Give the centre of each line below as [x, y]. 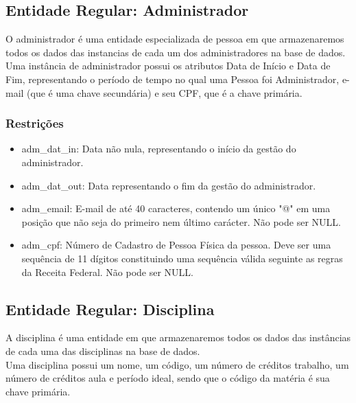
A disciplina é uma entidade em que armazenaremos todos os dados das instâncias [178, 337]
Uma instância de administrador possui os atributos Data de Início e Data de [168, 66]
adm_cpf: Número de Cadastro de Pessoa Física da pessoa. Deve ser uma [176, 245]
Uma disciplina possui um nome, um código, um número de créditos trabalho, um [177, 364]
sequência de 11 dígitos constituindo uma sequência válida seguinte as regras [182, 258]
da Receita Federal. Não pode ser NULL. [107, 272]
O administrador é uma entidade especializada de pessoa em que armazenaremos [175, 39]
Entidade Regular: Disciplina [110, 309]
